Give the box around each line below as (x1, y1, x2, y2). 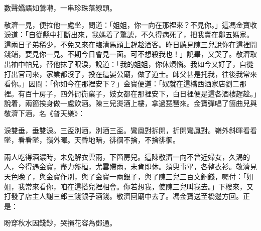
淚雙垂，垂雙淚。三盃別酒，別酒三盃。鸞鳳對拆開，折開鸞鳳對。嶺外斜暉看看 (4, 125, 257, 135)
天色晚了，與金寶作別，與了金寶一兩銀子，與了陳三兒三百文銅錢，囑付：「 (4, 171, 246, 181)
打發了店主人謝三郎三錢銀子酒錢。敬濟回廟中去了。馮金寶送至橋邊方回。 (4, 191, 243, 201)
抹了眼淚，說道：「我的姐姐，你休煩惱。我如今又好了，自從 (60, 58, 253, 69)
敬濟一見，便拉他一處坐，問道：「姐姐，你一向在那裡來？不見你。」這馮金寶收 (4, 19, 257, 30)
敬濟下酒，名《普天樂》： (4, 107, 85, 118)
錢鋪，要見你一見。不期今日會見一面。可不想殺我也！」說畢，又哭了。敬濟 (4, 49, 250, 59)
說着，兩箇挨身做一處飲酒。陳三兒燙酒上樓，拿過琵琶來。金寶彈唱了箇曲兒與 (4, 98, 257, 108)
